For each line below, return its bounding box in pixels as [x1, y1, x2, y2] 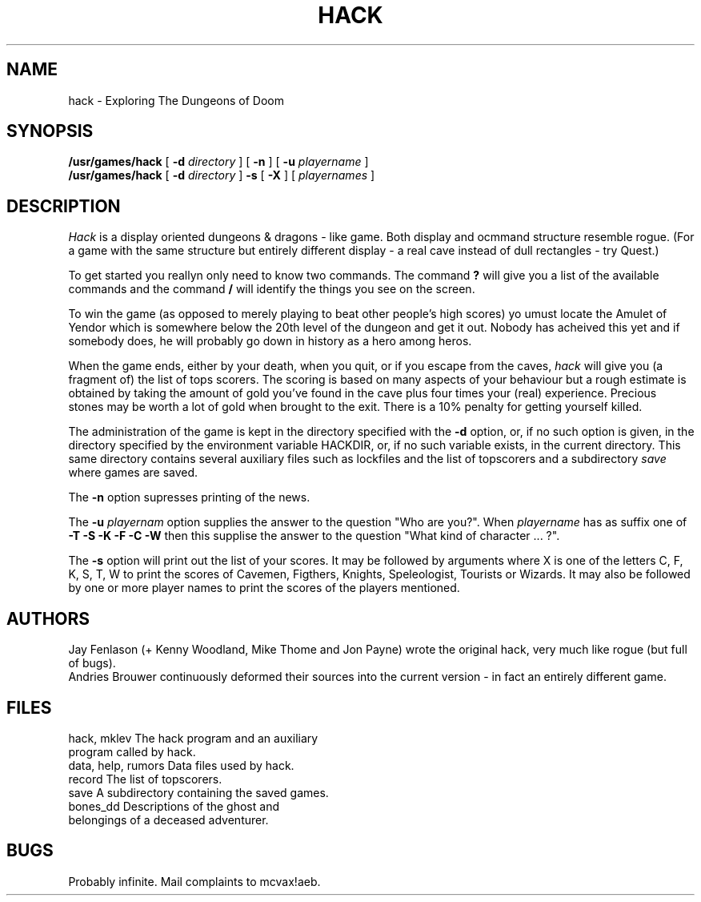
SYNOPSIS [6, 121, 94, 142]
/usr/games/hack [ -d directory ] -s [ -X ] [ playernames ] [68, 168, 375, 183]
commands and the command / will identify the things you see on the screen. [68, 282, 475, 296]
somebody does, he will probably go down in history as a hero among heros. [68, 334, 472, 348]
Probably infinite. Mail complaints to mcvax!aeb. [68, 874, 321, 888]
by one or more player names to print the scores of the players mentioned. [68, 581, 460, 595]
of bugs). [68, 656, 116, 670]
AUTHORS [6, 608, 90, 629]
